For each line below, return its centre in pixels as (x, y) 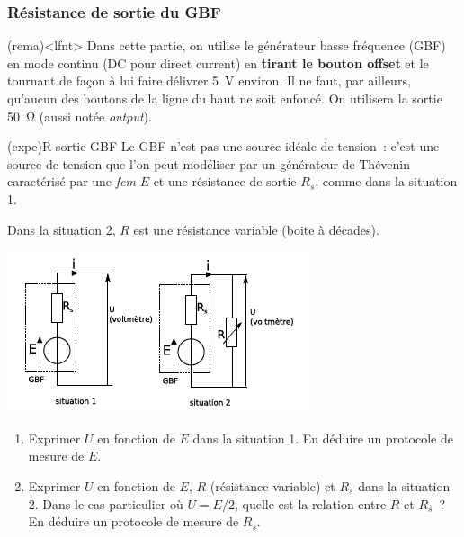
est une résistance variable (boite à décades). (256, 229)
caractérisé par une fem (71, 181)
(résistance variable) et (272, 485)
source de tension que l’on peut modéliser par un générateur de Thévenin (209, 163)
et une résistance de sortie (225, 181)
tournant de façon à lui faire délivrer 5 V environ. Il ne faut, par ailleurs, (209, 81)
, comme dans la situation (386, 181)
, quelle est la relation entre (310, 503)
